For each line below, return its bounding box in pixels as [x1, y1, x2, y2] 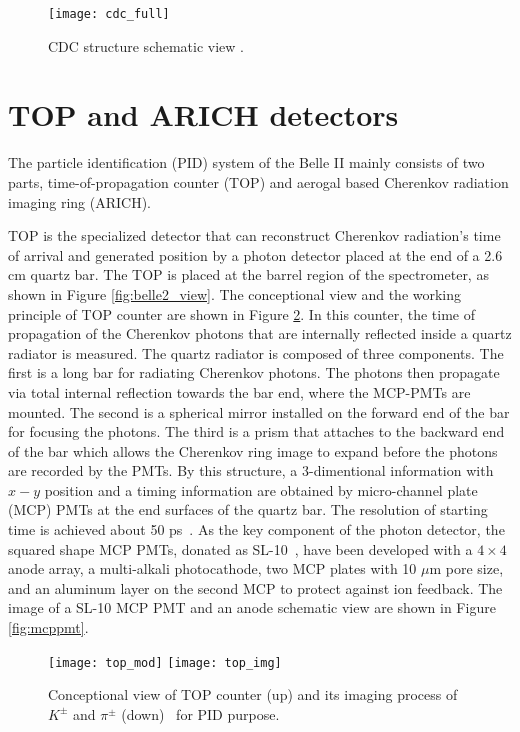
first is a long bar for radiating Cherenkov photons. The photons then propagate [8, 362, 500, 383]
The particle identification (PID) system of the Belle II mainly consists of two [8, 152, 485, 173]
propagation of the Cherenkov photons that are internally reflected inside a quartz [8, 323, 512, 344]
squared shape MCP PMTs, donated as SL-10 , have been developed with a [8, 538, 473, 559]
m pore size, [429, 558, 504, 579]
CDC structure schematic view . [48, 35, 245, 56]
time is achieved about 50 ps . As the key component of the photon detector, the [8, 519, 505, 540]
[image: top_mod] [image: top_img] [48, 655, 282, 670]
